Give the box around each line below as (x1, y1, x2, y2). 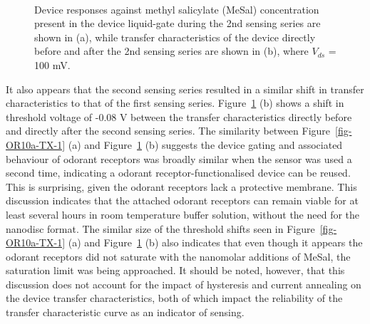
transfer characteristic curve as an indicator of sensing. (6, 305, 245, 320)
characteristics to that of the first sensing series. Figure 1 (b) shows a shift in (6, 95, 344, 110)
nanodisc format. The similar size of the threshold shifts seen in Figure (6, 221, 315, 236)
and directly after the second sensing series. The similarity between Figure (6, 123, 331, 138)
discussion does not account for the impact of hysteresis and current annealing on (6, 276, 361, 291)
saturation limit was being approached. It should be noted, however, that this (6, 263, 345, 278)
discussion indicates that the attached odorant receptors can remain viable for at (6, 193, 359, 208)
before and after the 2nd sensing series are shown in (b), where (34, 43, 309, 58)
